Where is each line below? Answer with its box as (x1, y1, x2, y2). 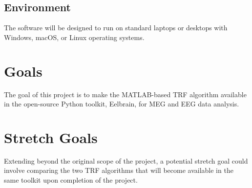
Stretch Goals (4, 127, 98, 147)
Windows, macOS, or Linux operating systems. (4, 32, 145, 42)
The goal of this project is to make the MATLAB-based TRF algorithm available (4, 89, 247, 99)
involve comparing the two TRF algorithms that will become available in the (4, 165, 233, 175)
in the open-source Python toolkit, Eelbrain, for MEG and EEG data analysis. (4, 99, 239, 109)
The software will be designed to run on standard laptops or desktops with (4, 22, 228, 33)
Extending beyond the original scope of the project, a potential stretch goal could (4, 155, 248, 166)
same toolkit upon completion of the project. (4, 175, 138, 185)
